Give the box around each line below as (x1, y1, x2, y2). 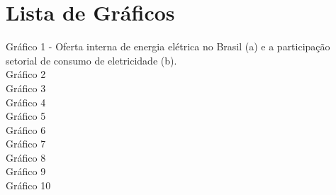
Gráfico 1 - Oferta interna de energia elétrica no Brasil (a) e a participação (6, 39, 330, 54)
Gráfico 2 (6, 67, 46, 82)
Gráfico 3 (6, 80, 46, 95)
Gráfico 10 (6, 178, 51, 193)
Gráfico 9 (6, 164, 46, 179)
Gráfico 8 (6, 150, 46, 165)
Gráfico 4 (6, 94, 46, 109)
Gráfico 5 (6, 108, 46, 123)
